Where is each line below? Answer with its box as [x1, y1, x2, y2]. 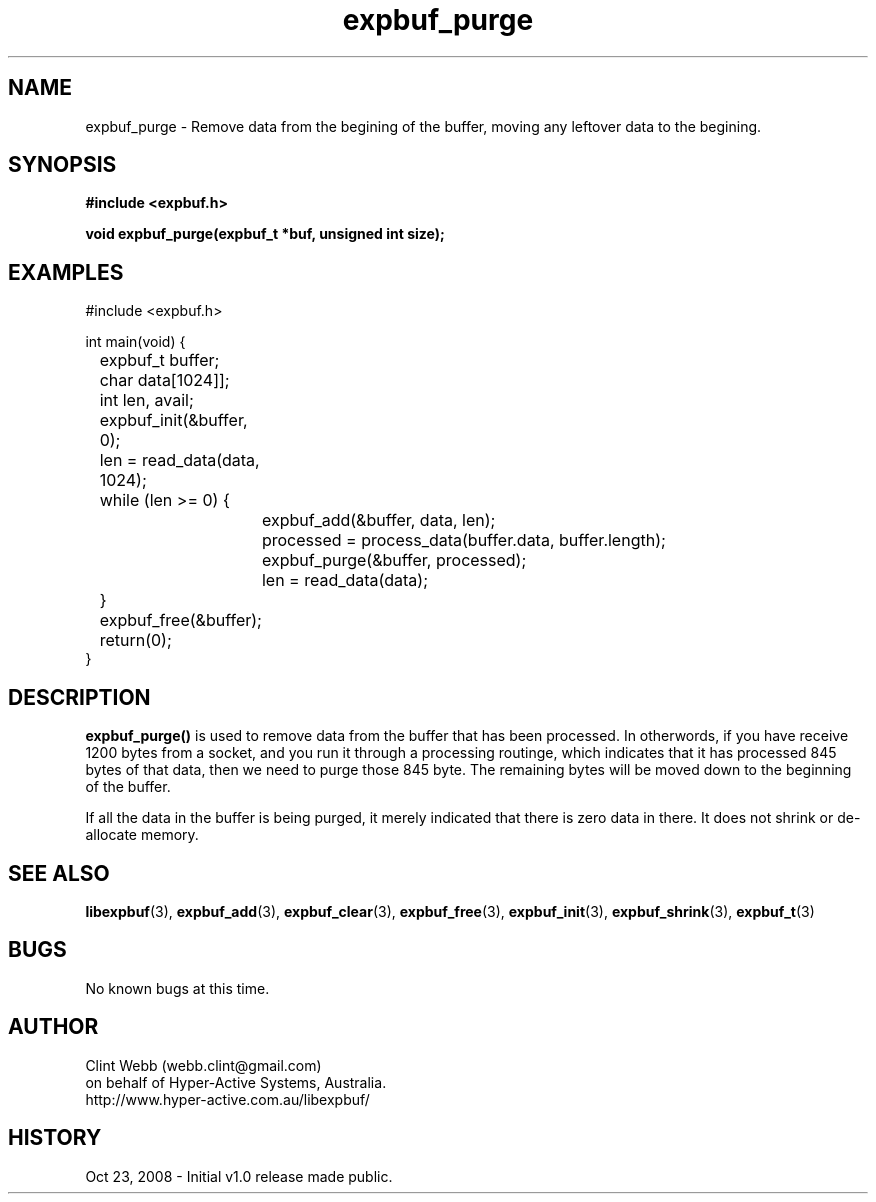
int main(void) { [85, 333, 186, 351]
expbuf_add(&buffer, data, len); [261, 510, 496, 531]
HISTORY [8, 1125, 102, 1151]
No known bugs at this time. [85, 979, 270, 997]
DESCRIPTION [8, 684, 151, 710]
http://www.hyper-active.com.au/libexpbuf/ [85, 1090, 370, 1108]
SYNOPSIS [8, 152, 117, 178]
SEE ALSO [8, 860, 110, 886]
